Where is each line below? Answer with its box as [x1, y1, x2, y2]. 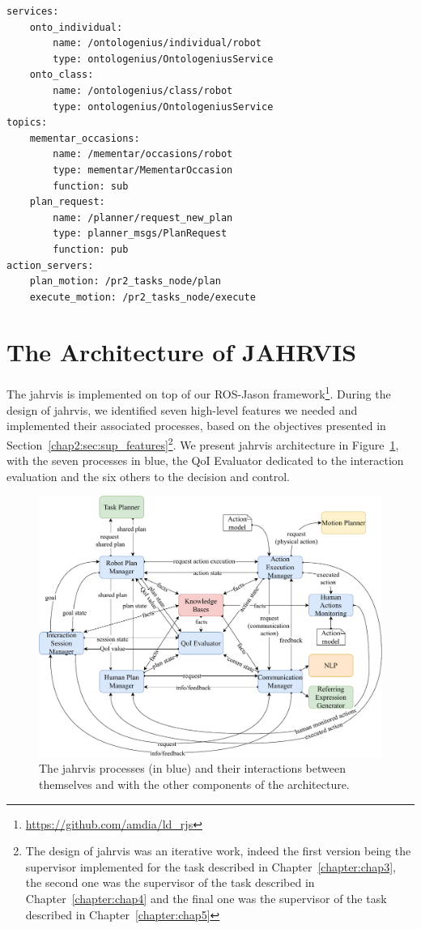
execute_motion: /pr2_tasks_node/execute [29, 291, 256, 303]
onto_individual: [29, 21, 123, 33]
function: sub [53, 180, 129, 192]
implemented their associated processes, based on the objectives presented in [6, 417, 386, 434]
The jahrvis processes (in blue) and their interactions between [39, 760, 346, 777]
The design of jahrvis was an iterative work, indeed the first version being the [25, 842, 411, 859]
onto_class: [29, 69, 94, 81]
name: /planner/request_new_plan [53, 211, 233, 224]
